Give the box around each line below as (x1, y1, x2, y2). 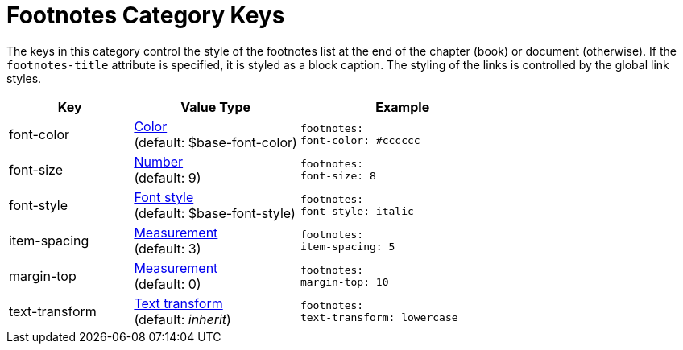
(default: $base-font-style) (134, 204, 296, 221)
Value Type (180, 98, 251, 115)
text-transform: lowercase (300, 311, 458, 323)
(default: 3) (134, 240, 201, 257)
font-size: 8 (300, 169, 376, 182)
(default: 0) (134, 275, 201, 292)
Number (134, 153, 184, 170)
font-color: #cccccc (300, 134, 420, 146)
